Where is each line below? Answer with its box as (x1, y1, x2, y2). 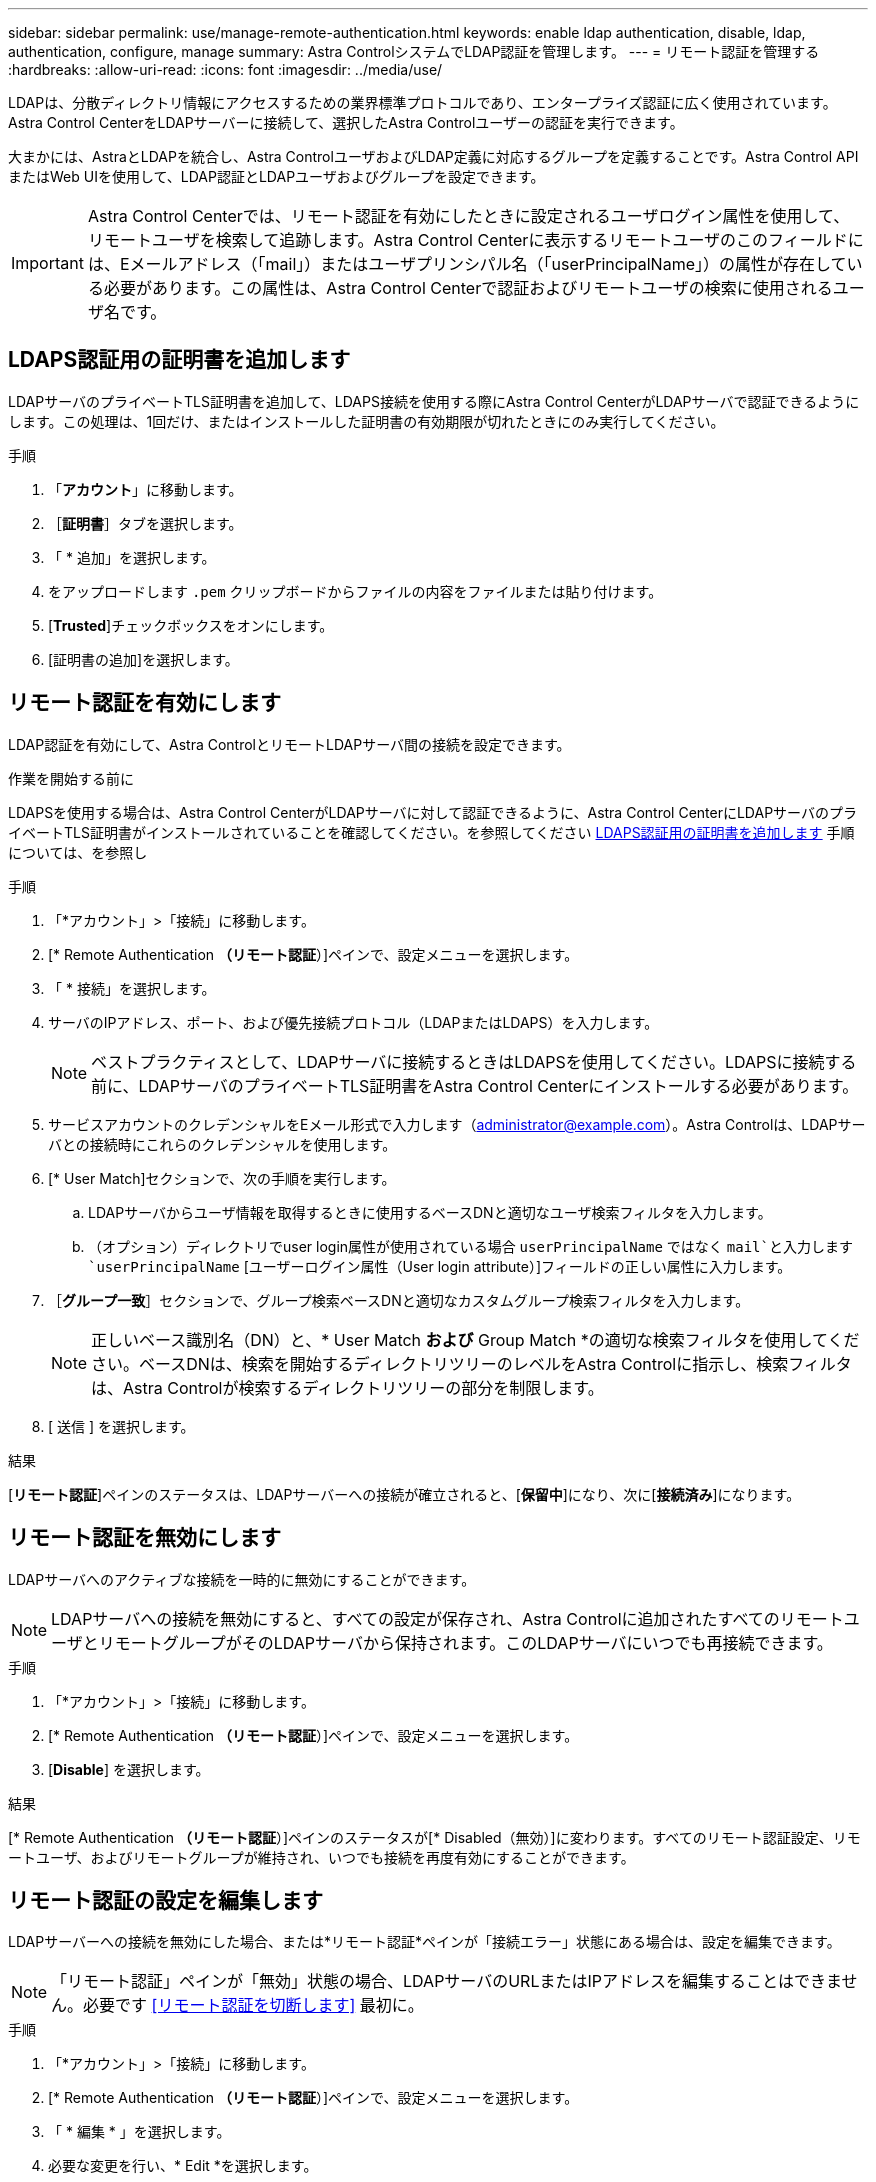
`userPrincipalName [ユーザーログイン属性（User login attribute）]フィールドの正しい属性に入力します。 (88, 1257, 792, 1275)
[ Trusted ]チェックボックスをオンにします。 (48, 616, 334, 634)
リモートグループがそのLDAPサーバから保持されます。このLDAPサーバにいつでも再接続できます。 (98, 1632, 833, 1653)
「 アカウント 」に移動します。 (48, 480, 243, 498)
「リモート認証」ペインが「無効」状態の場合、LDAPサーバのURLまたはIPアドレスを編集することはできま (51, 1971, 842, 1992)
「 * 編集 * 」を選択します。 (48, 2123, 231, 2141)
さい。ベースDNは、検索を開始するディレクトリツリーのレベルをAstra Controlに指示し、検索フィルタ (91, 1353, 852, 1374)
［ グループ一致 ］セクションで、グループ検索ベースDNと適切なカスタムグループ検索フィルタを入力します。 (48, 1291, 750, 1309)
